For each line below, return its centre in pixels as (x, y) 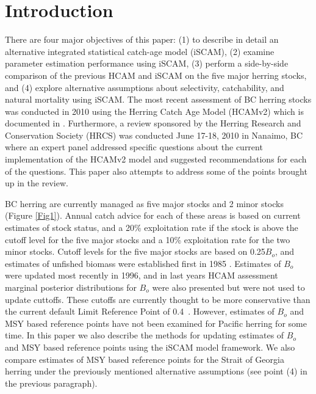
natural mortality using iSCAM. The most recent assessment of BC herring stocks (158, 99)
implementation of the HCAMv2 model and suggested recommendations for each (156, 159)
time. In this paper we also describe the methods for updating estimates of (145, 335)
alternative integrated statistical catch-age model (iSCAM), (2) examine (140, 51)
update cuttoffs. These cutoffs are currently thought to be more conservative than (158, 299)
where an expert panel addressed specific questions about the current (134, 147)
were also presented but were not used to (228, 287)
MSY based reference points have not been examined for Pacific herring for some (156, 323)
